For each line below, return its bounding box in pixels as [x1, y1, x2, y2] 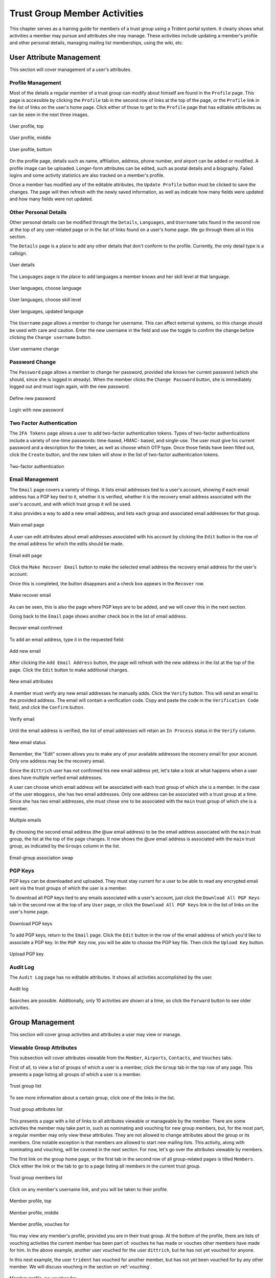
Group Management [9, 1018, 75, 1027]
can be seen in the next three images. [9, 111, 89, 118]
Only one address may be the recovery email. [9, 758, 105, 764]
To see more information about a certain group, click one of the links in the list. [9, 1094, 175, 1101]
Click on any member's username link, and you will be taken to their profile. [9, 1186, 168, 1192]
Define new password [9, 395, 56, 401]
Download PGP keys [9, 920, 53, 926]
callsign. [9, 250, 28, 256]
